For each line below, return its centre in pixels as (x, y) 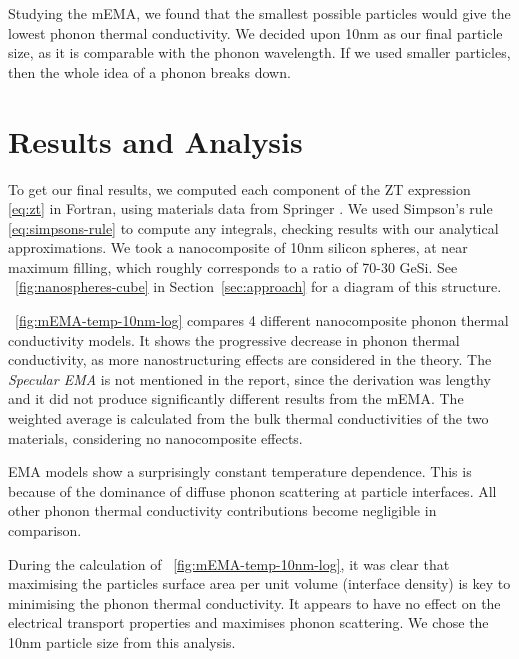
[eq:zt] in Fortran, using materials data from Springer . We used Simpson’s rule (250, 208)
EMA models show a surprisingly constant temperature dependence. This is (240, 471)
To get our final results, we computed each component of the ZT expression (239, 188)
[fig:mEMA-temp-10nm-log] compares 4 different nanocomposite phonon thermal (262, 320)
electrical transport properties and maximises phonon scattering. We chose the (248, 622)
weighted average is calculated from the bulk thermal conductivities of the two (248, 418)
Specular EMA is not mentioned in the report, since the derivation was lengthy (249, 378)
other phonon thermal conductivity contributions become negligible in (222, 510)
